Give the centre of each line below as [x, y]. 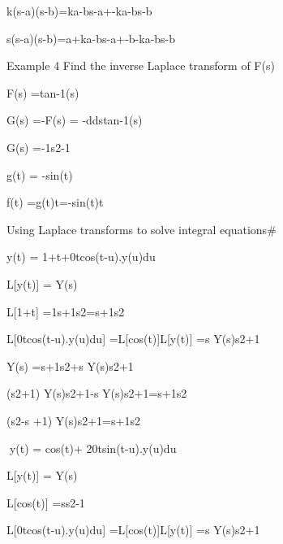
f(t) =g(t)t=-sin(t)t [55, 202]
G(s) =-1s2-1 [39, 147]
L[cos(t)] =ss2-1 [46, 502]
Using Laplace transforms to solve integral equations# [141, 229]
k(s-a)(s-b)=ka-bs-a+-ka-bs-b [79, 11]
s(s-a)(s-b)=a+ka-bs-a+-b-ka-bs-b [91, 38]
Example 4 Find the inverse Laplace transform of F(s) [141, 65]
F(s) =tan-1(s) [43, 92]
